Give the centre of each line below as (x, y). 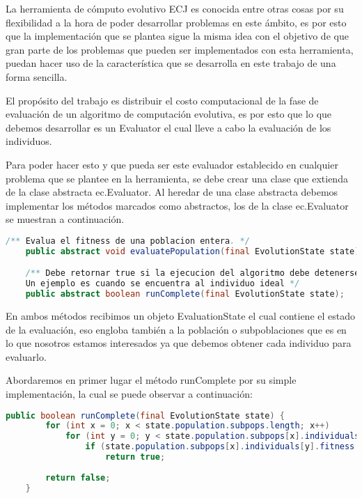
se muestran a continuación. (65, 219)
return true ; (135, 457)
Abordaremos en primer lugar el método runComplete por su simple (151, 380)
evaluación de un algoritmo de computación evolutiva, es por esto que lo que (169, 114)
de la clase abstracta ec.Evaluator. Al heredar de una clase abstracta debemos (172, 192)
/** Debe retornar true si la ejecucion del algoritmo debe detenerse (192, 273)
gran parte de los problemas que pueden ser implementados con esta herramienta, (180, 49)
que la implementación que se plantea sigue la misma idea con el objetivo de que (177, 36)
